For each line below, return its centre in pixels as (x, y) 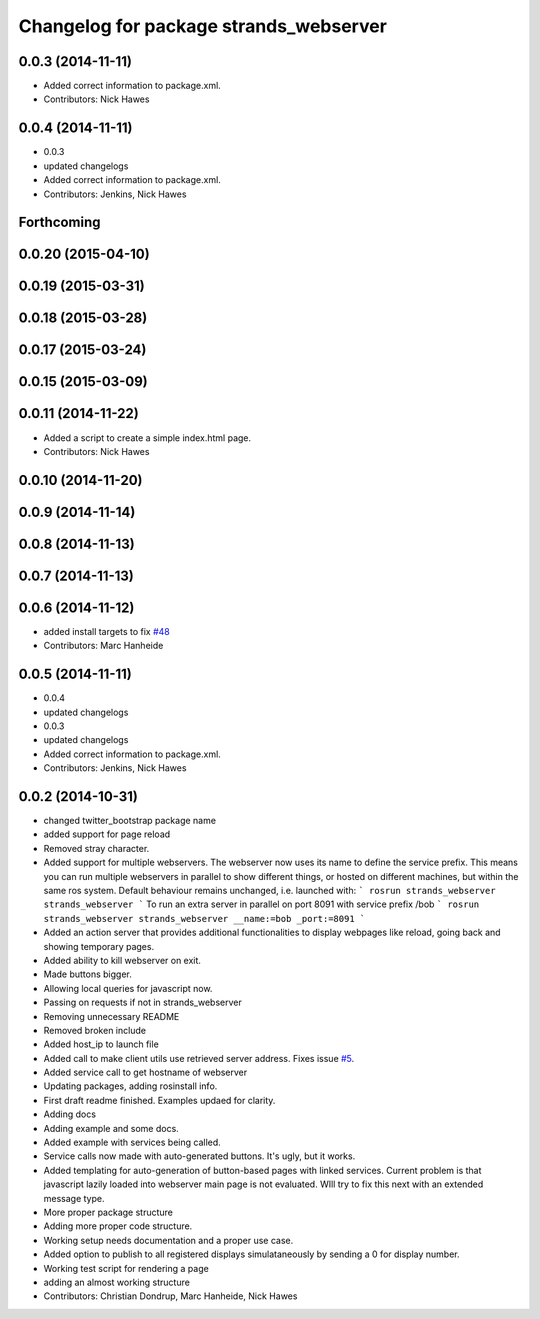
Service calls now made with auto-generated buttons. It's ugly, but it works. (199, 1156)
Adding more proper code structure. (118, 1226)
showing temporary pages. (99, 946)
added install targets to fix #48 (106, 631)
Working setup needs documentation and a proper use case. (168, 1240)
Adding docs (70, 1114)
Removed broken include (95, 1030)
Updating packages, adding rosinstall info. (130, 1086)
